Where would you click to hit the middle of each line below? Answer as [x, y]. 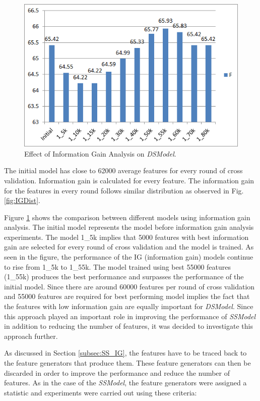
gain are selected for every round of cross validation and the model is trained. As [129, 247]
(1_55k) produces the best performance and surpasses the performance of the [124, 277]
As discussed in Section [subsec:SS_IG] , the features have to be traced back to [125, 353]
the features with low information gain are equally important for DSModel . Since [129, 306]
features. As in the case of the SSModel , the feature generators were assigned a [125, 383]
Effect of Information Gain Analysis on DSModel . [100, 153]
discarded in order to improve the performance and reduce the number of [117, 372]
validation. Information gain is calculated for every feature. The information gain [129, 180]
